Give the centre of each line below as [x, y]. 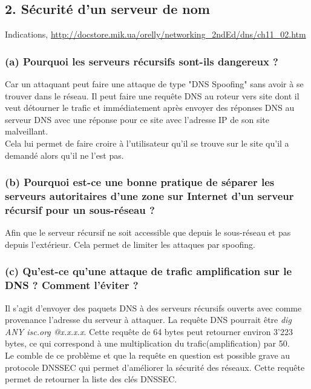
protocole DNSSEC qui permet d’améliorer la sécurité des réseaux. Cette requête [155, 367]
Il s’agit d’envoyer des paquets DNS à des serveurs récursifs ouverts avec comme [153, 308]
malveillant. [27, 131]
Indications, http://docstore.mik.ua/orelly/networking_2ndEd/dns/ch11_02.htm [155, 34]
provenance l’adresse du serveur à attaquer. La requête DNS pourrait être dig [148, 320]
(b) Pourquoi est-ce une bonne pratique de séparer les [140, 182]
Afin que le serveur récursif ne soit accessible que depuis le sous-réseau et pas [148, 232]
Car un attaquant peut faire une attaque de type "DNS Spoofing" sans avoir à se [154, 84]
